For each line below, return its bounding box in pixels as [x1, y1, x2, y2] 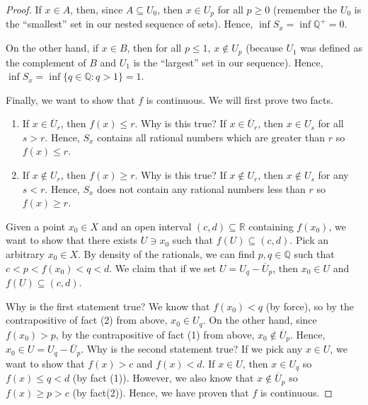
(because [246, 40, 283, 55]
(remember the [272, 2, 338, 16]
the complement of [6, 54, 86, 69]
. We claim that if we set [109, 260, 217, 275]
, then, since [70, 2, 123, 16]
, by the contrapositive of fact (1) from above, [55, 327, 255, 341]
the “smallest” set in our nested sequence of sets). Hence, [6, 16, 253, 31]
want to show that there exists [6, 233, 138, 247]
